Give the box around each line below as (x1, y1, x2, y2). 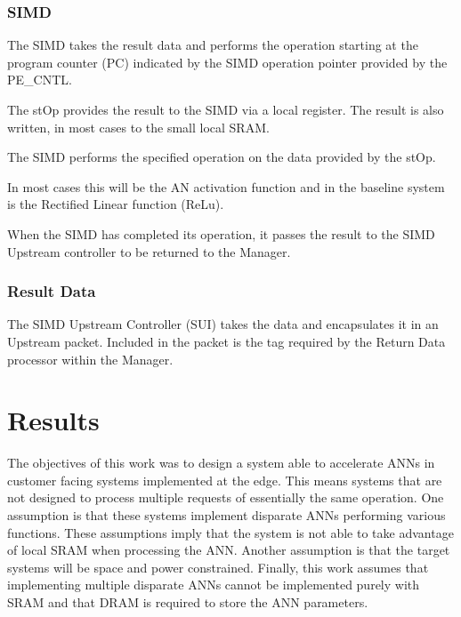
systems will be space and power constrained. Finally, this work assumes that (7, 557, 429, 576)
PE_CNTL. (7, 70, 72, 89)
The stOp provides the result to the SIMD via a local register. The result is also (7, 100, 444, 118)
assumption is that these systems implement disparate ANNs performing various (7, 506, 446, 525)
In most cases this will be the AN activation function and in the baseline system (7, 177, 445, 196)
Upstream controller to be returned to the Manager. (7, 242, 291, 260)
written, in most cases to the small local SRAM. (7, 117, 270, 136)
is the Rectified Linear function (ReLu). (7, 195, 224, 213)
